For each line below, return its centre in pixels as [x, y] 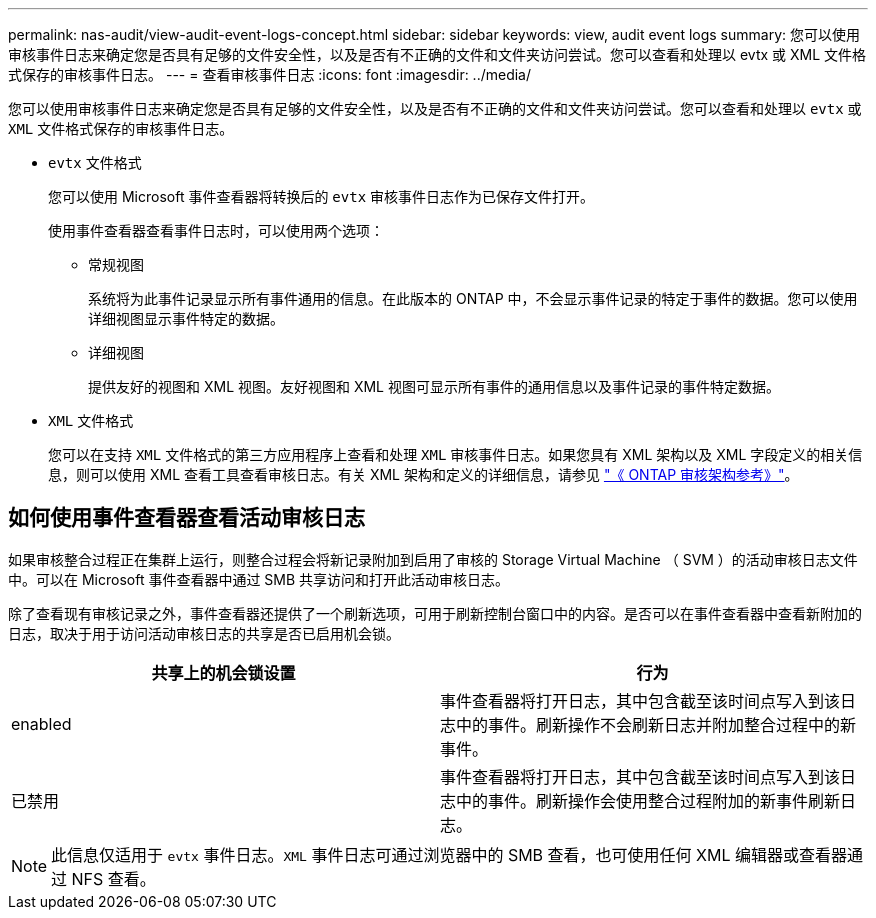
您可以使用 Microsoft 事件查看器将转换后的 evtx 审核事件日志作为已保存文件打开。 [321, 196]
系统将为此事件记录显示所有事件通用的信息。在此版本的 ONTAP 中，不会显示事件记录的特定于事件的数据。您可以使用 [473, 298]
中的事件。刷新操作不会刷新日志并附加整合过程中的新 [656, 724]
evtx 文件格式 [95, 162]
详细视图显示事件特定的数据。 [186, 318]
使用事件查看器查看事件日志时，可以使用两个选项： [216, 230]
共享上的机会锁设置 [223, 672]
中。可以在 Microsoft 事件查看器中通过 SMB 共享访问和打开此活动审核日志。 [259, 579]
